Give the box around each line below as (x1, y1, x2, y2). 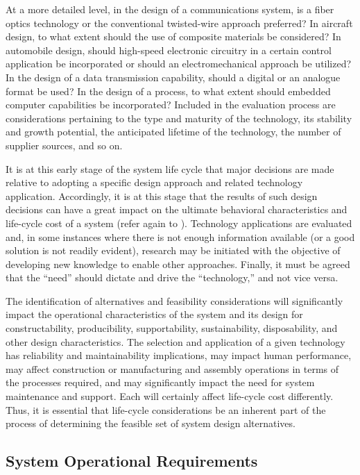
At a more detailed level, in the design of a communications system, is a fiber (6, 2, 334, 16)
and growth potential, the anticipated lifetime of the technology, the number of (6, 124, 341, 139)
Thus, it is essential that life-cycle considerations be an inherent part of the (6, 402, 326, 417)
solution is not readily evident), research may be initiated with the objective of (6, 243, 341, 258)
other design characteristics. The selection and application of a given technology (6, 334, 345, 349)
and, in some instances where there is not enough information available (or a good (6, 229, 355, 244)
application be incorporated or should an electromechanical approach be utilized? (6, 56, 352, 71)
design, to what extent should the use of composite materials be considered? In (6, 29, 341, 44)
